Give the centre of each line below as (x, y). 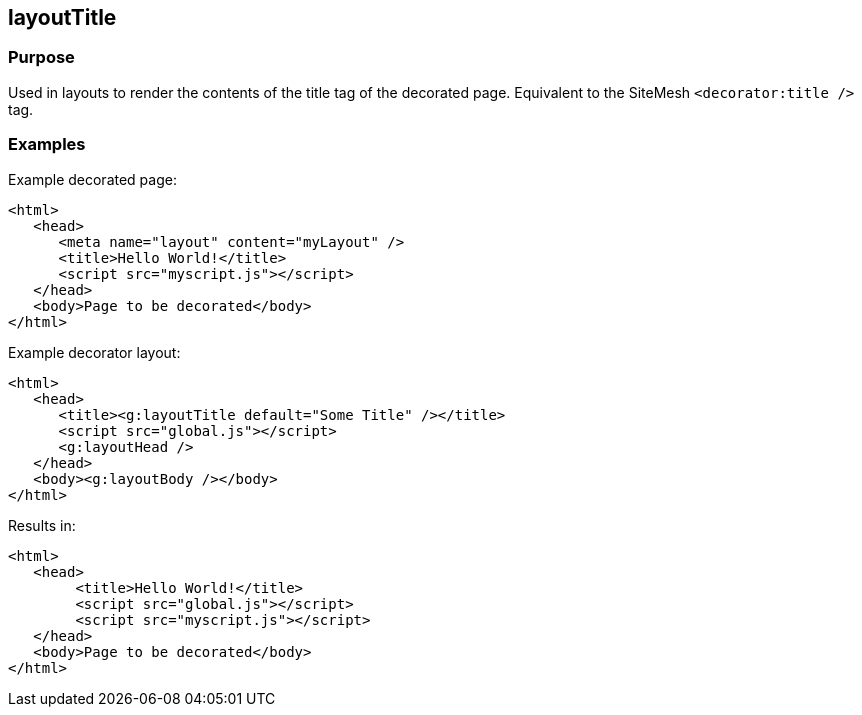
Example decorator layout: (94, 352)
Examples (47, 144)
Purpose (41, 57)
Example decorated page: (92, 179)
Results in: (42, 525)
